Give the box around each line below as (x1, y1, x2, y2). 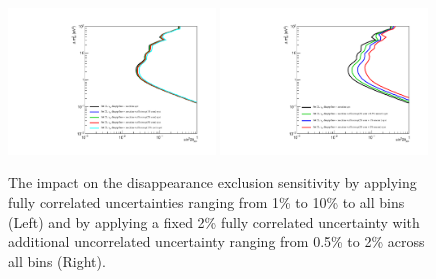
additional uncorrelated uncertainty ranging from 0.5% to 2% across (8, 231, 425, 252)
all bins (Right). (8, 250, 106, 271)
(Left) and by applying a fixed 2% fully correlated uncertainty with (8, 211, 420, 232)
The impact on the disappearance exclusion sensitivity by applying (8, 172, 417, 193)
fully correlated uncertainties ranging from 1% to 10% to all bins (8, 192, 405, 212)
